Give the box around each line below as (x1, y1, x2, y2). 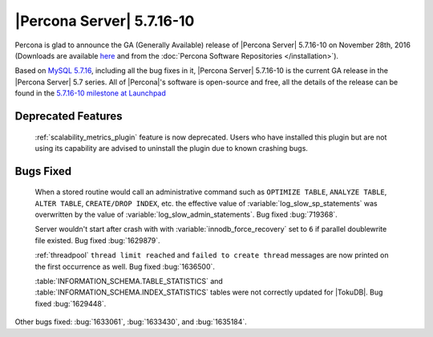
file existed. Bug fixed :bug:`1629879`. (34, 235, 160, 245)
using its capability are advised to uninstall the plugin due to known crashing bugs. (34, 143, 309, 152)
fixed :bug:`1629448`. (34, 298, 107, 308)
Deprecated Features (14, 109, 123, 123)
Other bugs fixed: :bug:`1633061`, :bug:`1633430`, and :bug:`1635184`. (14, 317, 248, 327)
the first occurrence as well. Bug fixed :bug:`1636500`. (34, 262, 216, 271)
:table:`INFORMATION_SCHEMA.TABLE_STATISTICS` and (34, 277, 224, 286)
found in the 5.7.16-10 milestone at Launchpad (14, 88, 166, 98)
